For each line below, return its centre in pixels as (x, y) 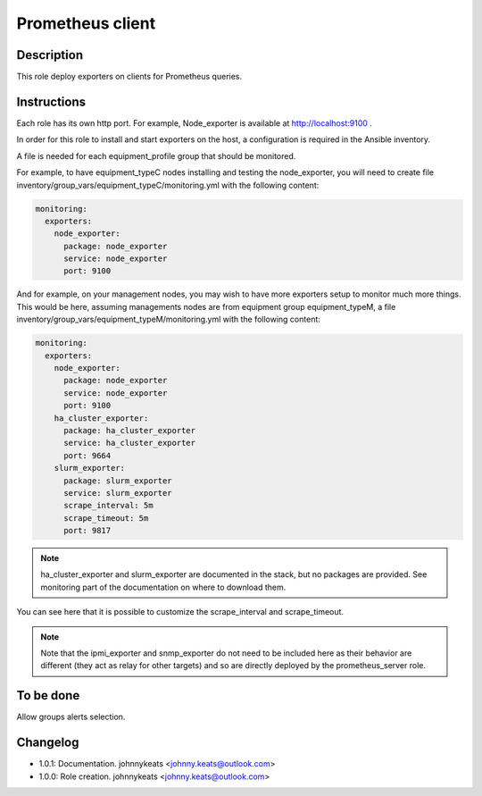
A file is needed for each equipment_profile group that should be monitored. (156, 155)
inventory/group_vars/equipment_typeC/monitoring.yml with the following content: (168, 185)
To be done (48, 695)
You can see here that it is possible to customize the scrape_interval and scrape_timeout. (180, 612)
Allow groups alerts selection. (71, 717)
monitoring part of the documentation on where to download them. (163, 587)
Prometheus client (86, 23)
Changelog (48, 743)
